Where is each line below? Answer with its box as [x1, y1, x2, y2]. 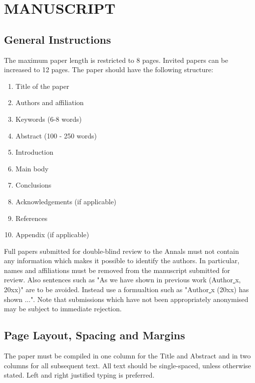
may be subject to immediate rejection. [4, 303, 122, 314]
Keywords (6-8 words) [15, 113, 82, 124]
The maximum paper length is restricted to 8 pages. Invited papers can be [4, 55, 228, 65]
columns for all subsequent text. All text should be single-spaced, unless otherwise [4, 360, 251, 370]
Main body [15, 163, 49, 173]
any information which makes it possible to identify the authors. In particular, [4, 255, 240, 266]
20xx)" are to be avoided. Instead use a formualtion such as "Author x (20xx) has [4, 284, 249, 295]
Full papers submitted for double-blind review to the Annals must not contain [4, 246, 239, 256]
